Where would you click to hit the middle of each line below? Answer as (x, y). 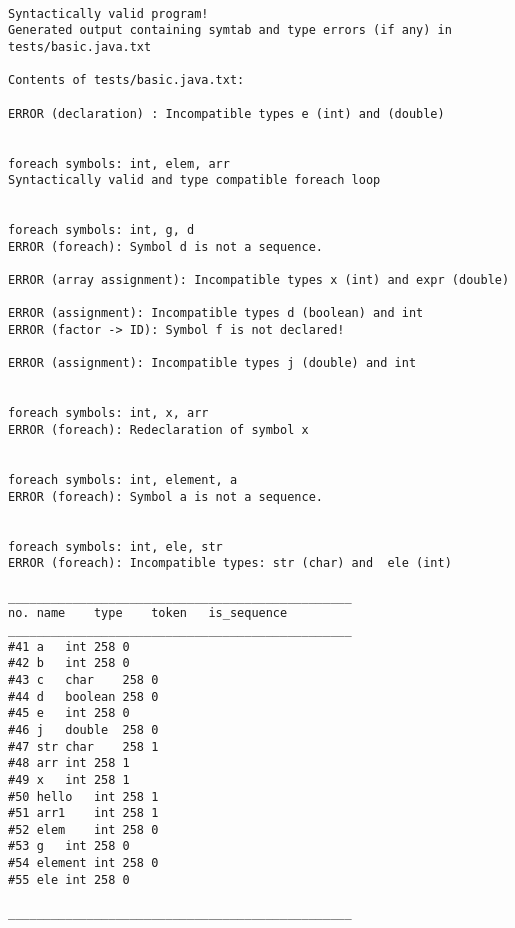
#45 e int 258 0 (69, 713)
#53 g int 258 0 (69, 846)
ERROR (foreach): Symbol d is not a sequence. (165, 246)
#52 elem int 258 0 (83, 829)
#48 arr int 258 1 (69, 763)
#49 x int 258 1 (69, 779)
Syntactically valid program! (108, 13)
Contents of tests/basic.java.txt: (126, 80)
